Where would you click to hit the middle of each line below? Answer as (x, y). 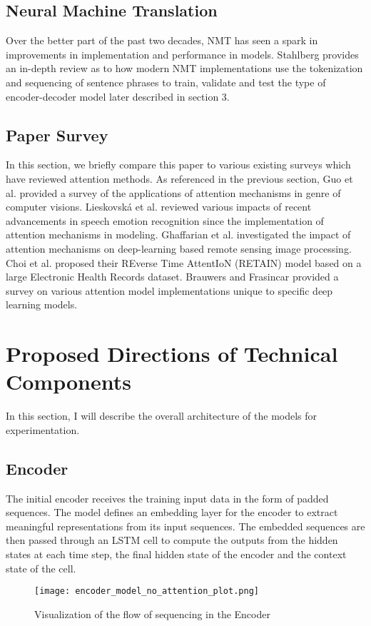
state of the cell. (41, 568)
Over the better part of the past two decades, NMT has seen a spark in (162, 40)
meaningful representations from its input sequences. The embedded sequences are (185, 526)
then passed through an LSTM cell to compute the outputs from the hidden (172, 540)
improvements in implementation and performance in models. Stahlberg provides (182, 54)
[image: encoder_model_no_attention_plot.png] (147, 591)
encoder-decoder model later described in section (112, 96)
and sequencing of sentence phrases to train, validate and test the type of (166, 82)
